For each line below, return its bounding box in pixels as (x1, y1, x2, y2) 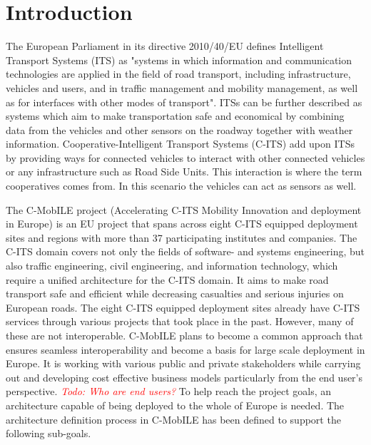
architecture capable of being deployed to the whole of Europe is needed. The (6, 397, 345, 412)
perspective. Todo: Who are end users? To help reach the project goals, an (6, 384, 332, 399)
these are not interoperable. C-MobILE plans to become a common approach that (6, 328, 363, 342)
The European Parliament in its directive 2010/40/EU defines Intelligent (6, 39, 324, 53)
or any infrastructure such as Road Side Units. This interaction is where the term (6, 164, 362, 179)
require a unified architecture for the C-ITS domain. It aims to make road (6, 272, 329, 287)
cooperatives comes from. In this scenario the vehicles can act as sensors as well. (6, 178, 357, 193)
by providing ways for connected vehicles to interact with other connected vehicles (6, 150, 365, 165)
